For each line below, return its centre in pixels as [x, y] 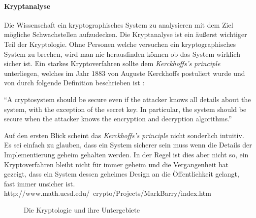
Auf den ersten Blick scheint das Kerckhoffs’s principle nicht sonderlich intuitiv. [124, 135]
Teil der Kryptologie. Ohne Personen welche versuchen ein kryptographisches [120, 44]
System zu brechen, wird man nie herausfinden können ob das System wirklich [122, 54]
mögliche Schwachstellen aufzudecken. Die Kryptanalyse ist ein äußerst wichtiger [126, 34]
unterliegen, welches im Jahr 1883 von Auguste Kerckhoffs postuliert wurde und [125, 73]
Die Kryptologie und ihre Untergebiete [82, 209]
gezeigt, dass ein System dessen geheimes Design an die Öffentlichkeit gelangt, [122, 174]
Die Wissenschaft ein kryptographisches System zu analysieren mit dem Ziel [119, 24]
